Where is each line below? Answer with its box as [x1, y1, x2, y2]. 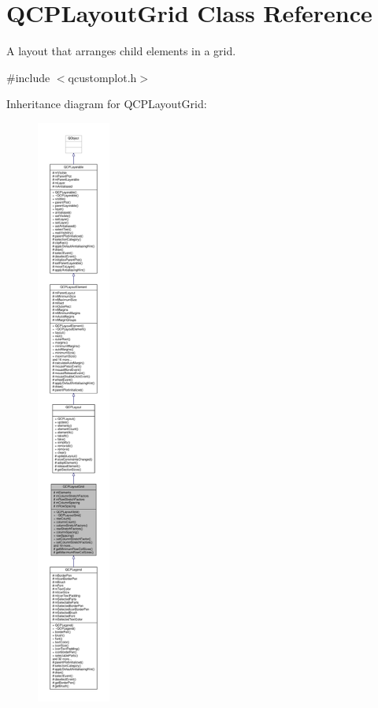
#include [6, 69, 50, 85]
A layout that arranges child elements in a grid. [6, 43, 236, 59]
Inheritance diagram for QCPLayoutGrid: [6, 96, 207, 112]
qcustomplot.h [68, 69, 137, 85]
